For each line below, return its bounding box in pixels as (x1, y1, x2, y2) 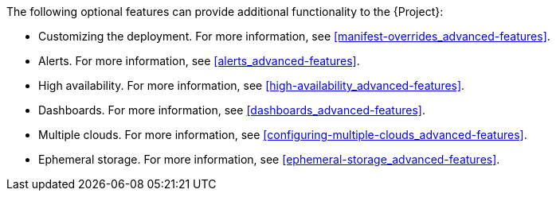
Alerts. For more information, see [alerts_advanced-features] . (38, 54, 360, 68)
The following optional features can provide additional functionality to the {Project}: (6, 5, 444, 18)
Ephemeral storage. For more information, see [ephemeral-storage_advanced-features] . (38, 153, 500, 166)
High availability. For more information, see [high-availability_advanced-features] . (38, 79, 465, 92)
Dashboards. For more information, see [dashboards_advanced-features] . (38, 103, 425, 117)
